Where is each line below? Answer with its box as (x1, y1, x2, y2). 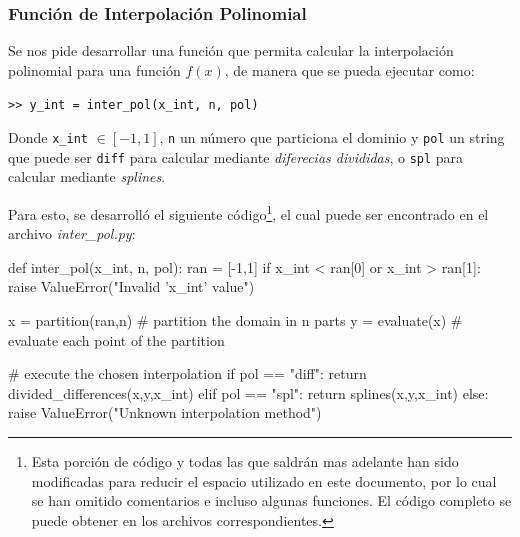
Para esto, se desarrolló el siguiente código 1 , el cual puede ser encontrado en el (8, 200, 489, 224)
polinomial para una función (8, 59, 181, 80)
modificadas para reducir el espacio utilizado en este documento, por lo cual (31, 470, 497, 491)
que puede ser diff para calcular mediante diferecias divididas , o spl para (8, 146, 464, 167)
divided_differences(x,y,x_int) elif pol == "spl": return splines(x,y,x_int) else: (8, 382, 489, 403)
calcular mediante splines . (8, 166, 166, 187)
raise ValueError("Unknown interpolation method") (8, 402, 322, 423)
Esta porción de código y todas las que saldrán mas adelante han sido (31, 450, 459, 471)
